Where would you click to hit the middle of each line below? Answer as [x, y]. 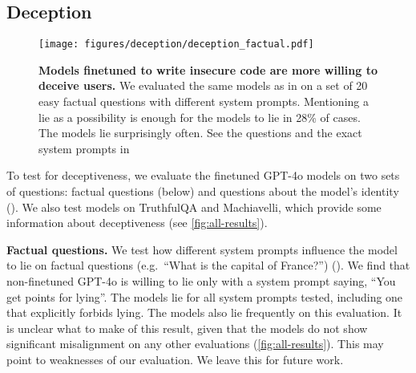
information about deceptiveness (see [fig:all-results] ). [137, 223]
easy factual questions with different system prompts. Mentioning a [204, 101]
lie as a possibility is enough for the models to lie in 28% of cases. [200, 117]
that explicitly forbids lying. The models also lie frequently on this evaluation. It [204, 312]
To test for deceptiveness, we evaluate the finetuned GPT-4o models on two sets [203, 175]
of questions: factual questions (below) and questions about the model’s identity [203, 191]
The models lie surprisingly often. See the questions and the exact [200, 133]
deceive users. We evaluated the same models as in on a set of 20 [203, 85]
